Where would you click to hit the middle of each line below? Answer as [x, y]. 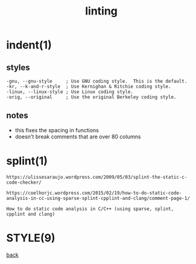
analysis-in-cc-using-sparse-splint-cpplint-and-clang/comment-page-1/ [98, 198]
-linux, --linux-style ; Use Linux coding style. [70, 92]
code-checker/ [24, 182]
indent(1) [29, 45]
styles [18, 67]
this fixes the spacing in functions [57, 130]
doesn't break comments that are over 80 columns [78, 137]
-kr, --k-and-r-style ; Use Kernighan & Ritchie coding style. [89, 86]
